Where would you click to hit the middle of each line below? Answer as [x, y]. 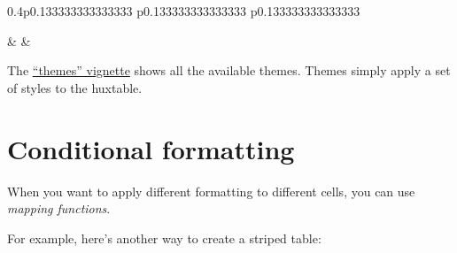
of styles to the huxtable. [75, 87]
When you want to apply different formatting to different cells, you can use [211, 191]
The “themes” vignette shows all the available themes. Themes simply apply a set [229, 70]
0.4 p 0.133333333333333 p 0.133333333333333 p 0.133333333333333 [184, 11]
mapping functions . [59, 208]
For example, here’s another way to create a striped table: [164, 238]
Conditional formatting [151, 148]
